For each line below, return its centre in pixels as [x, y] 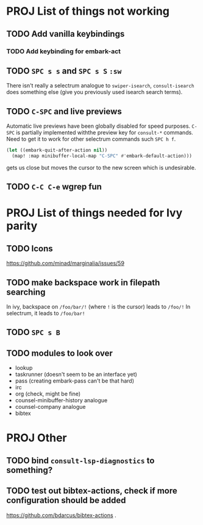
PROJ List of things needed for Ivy [94, 213]
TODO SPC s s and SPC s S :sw [64, 71]
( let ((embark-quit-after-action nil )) [57, 150]
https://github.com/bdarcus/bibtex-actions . [62, 515]
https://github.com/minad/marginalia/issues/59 [66, 263]
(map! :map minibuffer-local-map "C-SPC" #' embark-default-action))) [102, 156]
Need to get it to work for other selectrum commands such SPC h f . [91, 139]
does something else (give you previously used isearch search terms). [94, 92]
